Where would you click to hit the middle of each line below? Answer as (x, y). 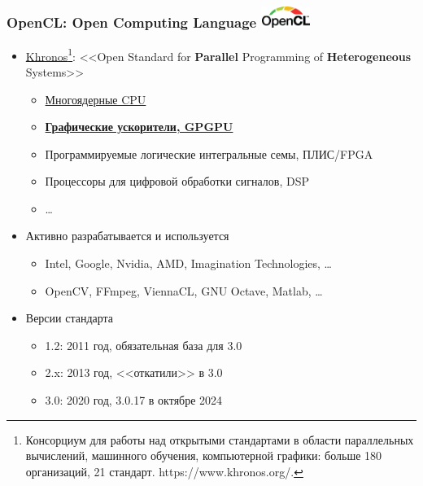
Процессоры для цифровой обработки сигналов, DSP (177, 181)
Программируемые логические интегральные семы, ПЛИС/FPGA (209, 153)
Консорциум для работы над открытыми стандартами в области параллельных (220, 439)
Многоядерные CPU (96, 99)
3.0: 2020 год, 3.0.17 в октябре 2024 (134, 400)
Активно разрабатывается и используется (127, 236)
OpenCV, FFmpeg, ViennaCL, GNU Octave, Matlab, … (184, 290)
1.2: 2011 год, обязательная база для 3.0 (144, 345)
